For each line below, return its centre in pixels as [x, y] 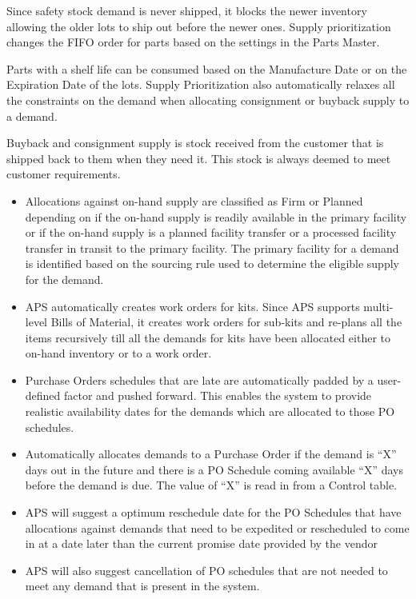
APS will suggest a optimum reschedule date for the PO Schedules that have [213, 512]
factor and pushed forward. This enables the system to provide [218, 395]
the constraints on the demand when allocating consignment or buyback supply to [208, 100]
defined [43, 395]
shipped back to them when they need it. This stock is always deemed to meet [199, 158]
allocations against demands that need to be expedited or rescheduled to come [217, 527]
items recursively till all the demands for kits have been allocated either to [208, 337]
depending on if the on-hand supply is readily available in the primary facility [216, 216]
